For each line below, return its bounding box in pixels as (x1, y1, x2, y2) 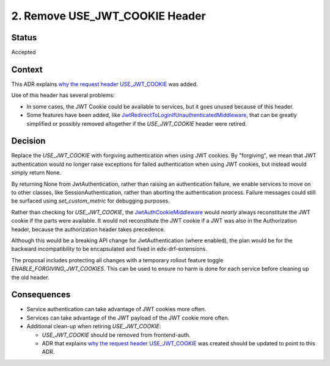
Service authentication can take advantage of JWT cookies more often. (26, 306, 207, 313)
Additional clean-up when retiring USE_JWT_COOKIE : (26, 323, 161, 330)
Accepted (11, 49, 36, 56)
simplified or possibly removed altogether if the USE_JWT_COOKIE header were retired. (26, 120, 247, 127)
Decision (11, 136, 46, 146)
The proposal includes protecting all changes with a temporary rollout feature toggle (11, 256, 224, 264)
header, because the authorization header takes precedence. (11, 226, 166, 233)
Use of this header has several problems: (11, 91, 116, 99)
